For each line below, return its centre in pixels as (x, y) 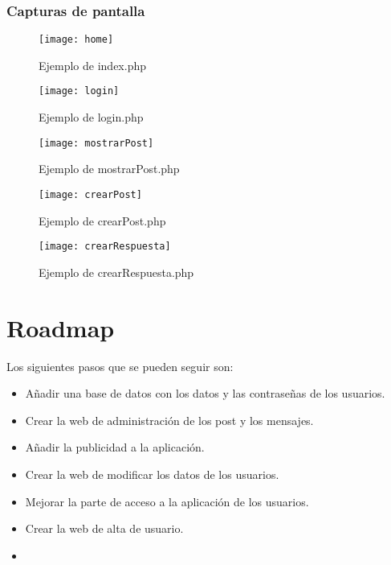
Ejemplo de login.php (91, 117)
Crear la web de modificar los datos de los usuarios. (152, 474)
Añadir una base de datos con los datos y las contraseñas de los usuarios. (205, 393)
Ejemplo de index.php (93, 65)
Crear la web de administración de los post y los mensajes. (169, 420)
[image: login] (79, 91)
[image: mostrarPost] (96, 143)
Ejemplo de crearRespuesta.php (116, 272)
